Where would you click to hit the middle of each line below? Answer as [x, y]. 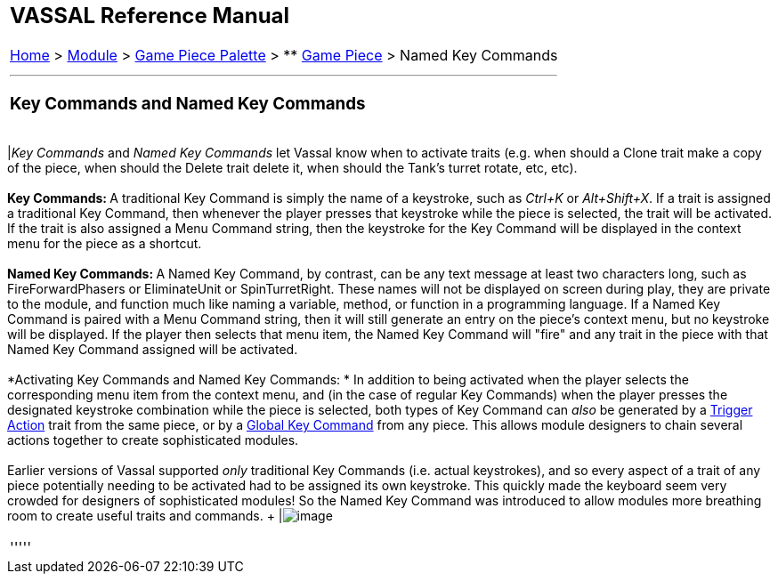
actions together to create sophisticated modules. [153, 440]
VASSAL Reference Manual [150, 16]
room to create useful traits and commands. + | [145, 516]
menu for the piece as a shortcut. [105, 244]
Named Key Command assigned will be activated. [153, 350]
